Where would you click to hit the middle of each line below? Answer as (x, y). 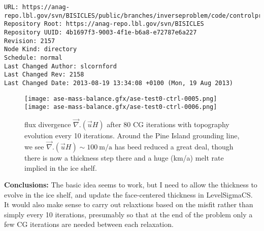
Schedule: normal (33, 57)
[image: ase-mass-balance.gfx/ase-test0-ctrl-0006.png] (121, 107)
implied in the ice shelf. (61, 167)
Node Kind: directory (41, 49)
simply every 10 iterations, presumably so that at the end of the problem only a (128, 214)
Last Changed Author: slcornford (60, 66)
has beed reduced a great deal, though (174, 146)
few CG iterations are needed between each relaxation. (89, 224)
